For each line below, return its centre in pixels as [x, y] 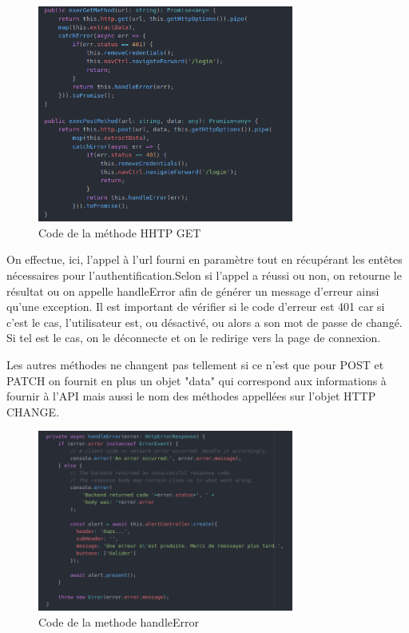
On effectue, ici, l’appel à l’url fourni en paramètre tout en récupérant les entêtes [204, 259]
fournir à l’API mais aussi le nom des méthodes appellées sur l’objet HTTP [191, 396]
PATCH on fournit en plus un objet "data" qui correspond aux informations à [197, 380]
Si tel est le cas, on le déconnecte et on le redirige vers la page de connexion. [194, 338]
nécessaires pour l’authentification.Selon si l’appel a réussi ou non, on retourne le [204, 275]
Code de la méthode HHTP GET [120, 232]
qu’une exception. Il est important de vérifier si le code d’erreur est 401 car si [196, 307]
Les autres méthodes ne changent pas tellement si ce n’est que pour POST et [195, 364]
